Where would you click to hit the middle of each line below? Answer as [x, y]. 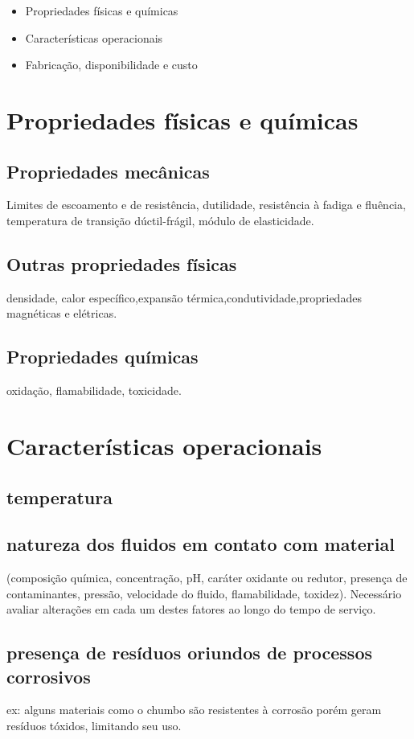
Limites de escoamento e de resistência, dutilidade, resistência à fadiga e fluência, [206, 205]
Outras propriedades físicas [122, 263]
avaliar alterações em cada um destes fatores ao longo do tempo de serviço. [191, 609]
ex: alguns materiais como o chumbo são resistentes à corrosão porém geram [194, 710]
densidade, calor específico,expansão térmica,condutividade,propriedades [184, 297]
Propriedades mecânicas [108, 171]
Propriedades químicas [102, 357]
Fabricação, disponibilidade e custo [111, 65]
